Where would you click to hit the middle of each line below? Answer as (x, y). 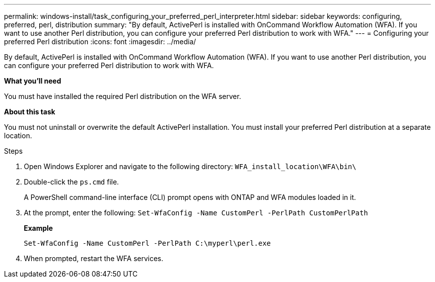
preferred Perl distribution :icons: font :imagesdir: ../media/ (100, 42)
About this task (30, 112)
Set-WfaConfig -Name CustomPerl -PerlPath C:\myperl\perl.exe (147, 243)
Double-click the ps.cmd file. (72, 182)
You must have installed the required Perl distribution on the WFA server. (123, 96)
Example (38, 228)
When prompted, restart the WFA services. (94, 258)
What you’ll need (33, 81)
